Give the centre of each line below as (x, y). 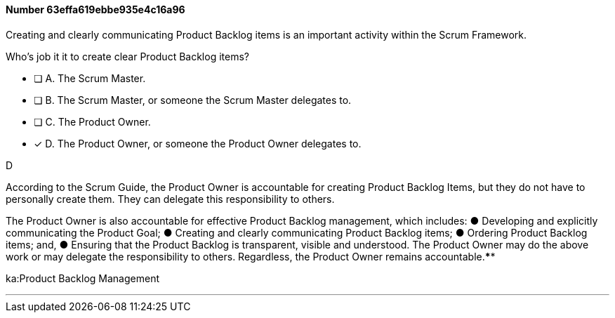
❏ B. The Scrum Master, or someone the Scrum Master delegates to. (193, 100)
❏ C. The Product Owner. (92, 121)
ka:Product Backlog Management (82, 278)
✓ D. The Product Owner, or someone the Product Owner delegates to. (198, 143)
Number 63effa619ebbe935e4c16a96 (95, 9)
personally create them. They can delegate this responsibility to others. (170, 199)
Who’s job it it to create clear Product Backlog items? (127, 56)
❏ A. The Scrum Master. (90, 78)
